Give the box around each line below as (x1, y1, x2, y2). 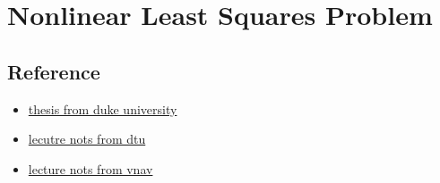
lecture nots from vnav (28, 159, 153, 178)
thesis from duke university (28, 99, 177, 118)
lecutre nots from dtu (28, 129, 146, 148)
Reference (7, 57, 100, 85)
